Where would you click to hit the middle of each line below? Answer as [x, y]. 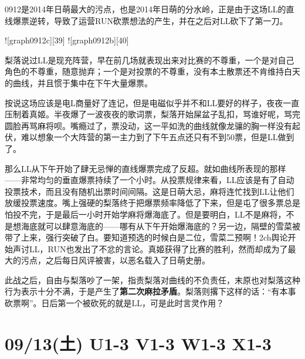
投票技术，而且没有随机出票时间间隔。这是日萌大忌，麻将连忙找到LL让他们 [150, 191]
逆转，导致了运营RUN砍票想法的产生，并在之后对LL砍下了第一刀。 [158, 20]
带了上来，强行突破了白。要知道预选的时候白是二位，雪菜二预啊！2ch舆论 [146, 237]
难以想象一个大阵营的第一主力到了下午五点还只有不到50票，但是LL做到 [157, 137]
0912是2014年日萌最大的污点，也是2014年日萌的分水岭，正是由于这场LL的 [145, 9]
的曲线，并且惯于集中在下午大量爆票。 [79, 82]
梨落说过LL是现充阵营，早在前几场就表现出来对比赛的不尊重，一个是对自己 [150, 60]
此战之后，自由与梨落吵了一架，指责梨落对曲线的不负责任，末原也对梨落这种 [152, 280]
